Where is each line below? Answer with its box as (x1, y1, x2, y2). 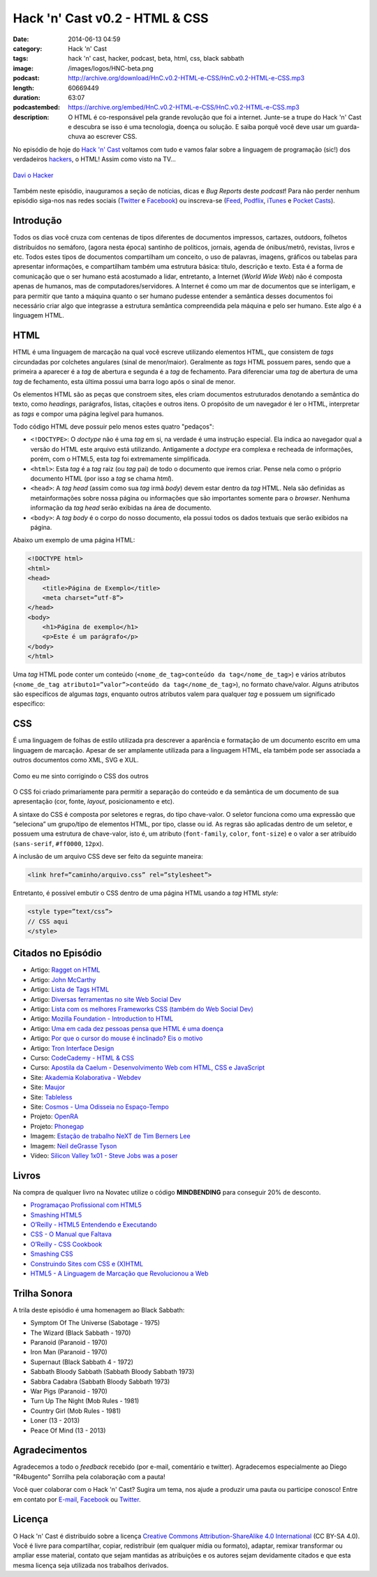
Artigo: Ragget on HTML (30, 965, 101, 974)
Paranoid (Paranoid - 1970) (30, 1338, 108, 1347)
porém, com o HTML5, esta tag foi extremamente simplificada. (30, 454, 211, 464)
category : (13, 44, 43, 52)
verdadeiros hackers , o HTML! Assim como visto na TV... (13, 155, 176, 163)
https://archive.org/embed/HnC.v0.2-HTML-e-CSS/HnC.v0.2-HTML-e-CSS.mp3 (68, 103, 300, 112)
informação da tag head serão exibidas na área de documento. (30, 503, 212, 512)
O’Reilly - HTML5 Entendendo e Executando (30, 1220, 157, 1229)
